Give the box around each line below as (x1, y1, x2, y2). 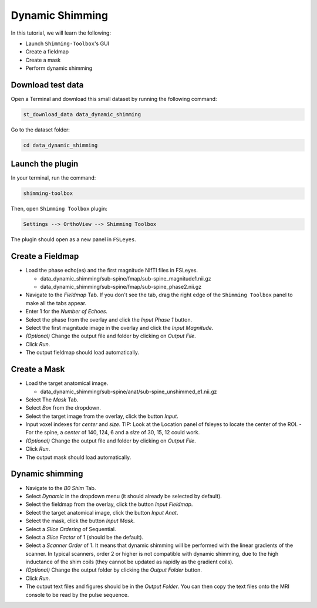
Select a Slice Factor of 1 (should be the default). (25, 533, 144, 541)
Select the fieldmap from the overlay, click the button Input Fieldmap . (25, 501, 193, 508)
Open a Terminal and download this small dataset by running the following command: (11, 96, 217, 103)
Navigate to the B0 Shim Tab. (25, 484, 96, 491)
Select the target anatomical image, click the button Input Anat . (25, 509, 178, 516)
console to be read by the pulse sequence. (25, 591, 129, 598)
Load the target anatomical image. (25, 380, 109, 387)
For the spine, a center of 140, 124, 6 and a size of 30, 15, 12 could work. (25, 429, 200, 436)
